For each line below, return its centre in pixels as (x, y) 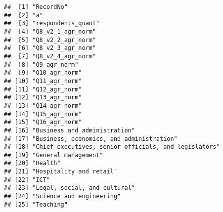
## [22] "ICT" (27, 180)
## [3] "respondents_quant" (52, 23)
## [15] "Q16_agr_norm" (43, 122)
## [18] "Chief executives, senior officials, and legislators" (112, 147)
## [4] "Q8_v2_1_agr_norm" (50, 31)
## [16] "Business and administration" (69, 130)
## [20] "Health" (32, 163)
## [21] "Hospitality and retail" (61, 172)
